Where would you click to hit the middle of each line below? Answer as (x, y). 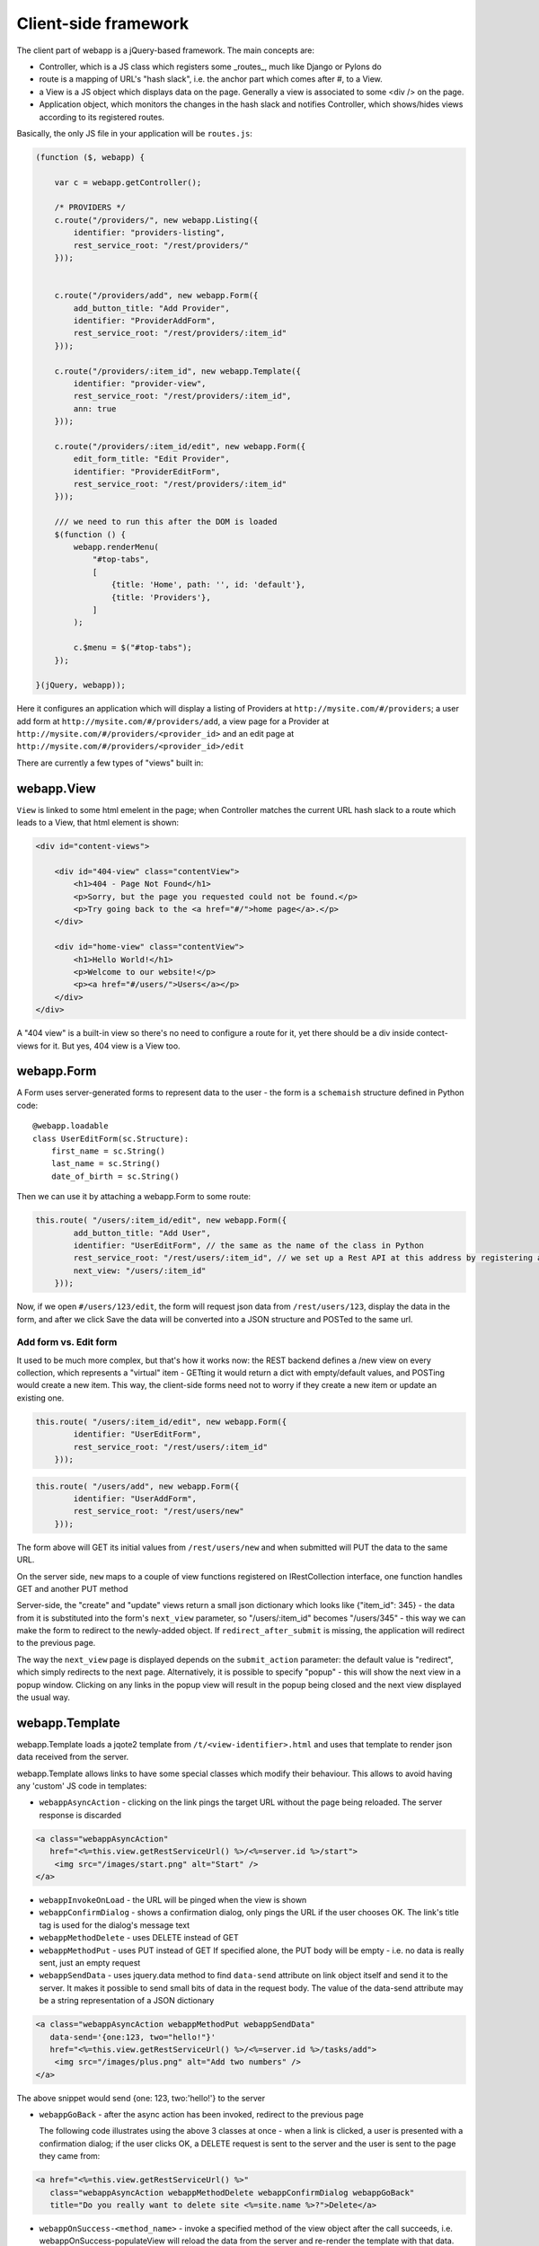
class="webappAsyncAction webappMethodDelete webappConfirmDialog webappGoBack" (232, 2193)
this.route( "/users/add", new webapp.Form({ (137, 1486)
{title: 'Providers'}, (161, 597)
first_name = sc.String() (108, 1151)
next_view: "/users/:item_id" (140, 1270)
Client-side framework (103, 23)
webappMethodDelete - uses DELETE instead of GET (139, 1938)
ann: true (95, 408)
